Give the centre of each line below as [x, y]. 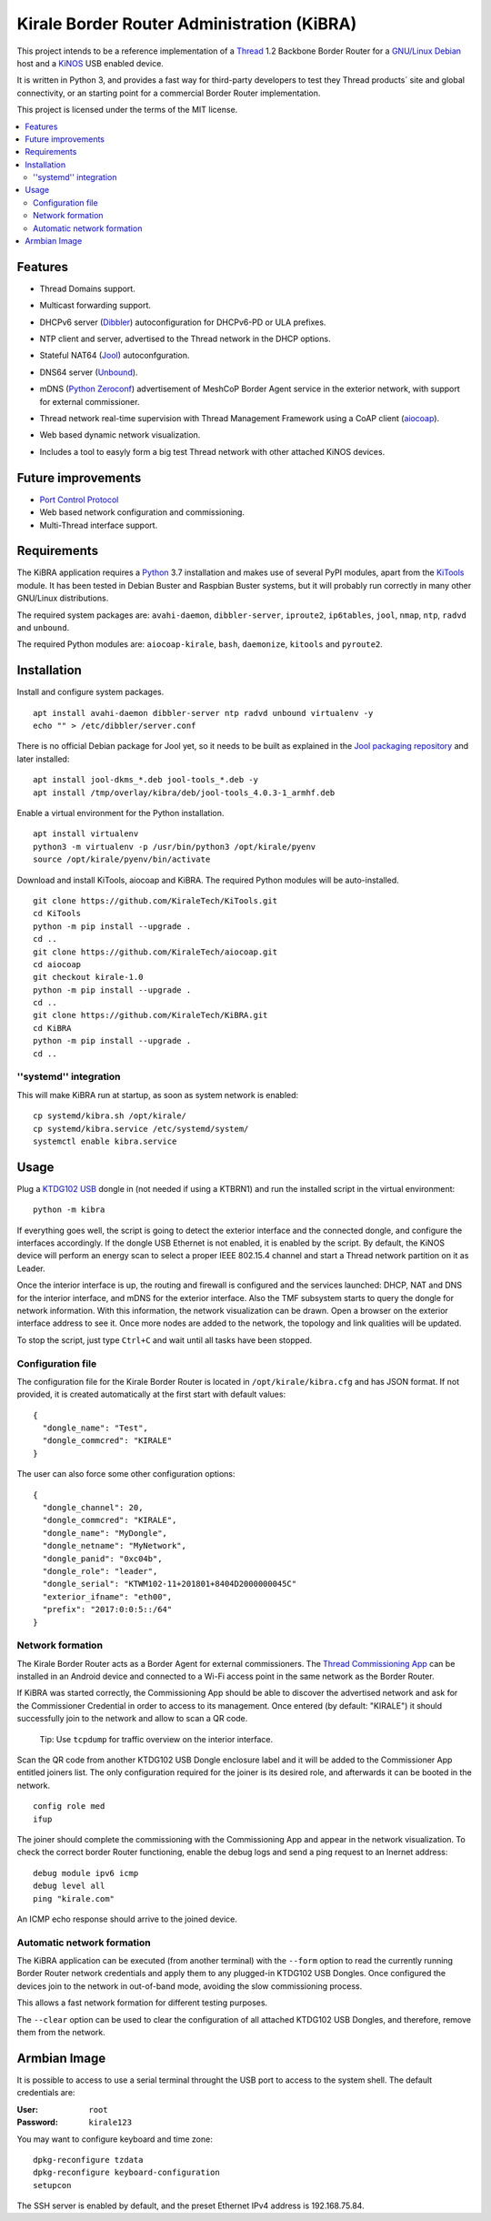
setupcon [52, 2185]
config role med [69, 1807]
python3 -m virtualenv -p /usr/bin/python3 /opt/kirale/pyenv [175, 847]
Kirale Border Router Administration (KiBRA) [187, 24]
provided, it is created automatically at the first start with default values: [151, 1394]
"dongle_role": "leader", [100, 1571]
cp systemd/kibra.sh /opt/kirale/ [110, 1116]
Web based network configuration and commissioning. [142, 512]
